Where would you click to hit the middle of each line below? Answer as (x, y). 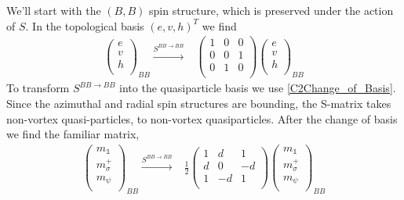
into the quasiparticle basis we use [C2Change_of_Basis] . (258, 88)
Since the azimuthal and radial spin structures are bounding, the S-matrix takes (199, 103)
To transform (38, 88)
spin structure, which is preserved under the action (271, 10)
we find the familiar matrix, (73, 134)
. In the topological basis (85, 25)
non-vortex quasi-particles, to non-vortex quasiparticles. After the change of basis (202, 118)
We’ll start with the (54, 10)
